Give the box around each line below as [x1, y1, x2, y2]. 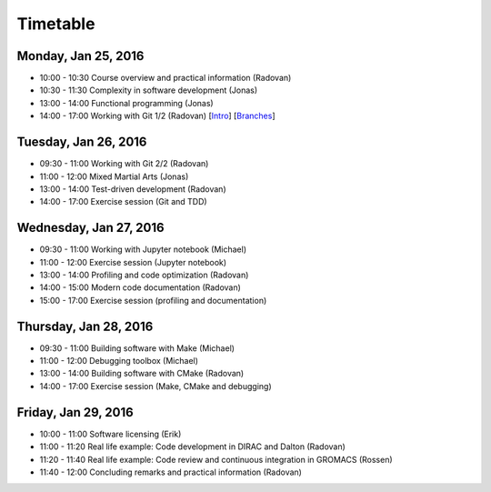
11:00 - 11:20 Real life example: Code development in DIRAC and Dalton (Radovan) [39, 441, 346, 452]
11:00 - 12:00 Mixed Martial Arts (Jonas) [39, 171, 189, 182]
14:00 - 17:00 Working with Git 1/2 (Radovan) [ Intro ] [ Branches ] [39, 110, 276, 122]
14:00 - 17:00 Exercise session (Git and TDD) [39, 196, 208, 207]
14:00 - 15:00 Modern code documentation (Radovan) [39, 282, 241, 293]
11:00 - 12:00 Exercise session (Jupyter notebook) [39, 256, 227, 267]
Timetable [16, 14, 95, 34]
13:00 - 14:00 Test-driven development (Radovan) [39, 183, 226, 195]
